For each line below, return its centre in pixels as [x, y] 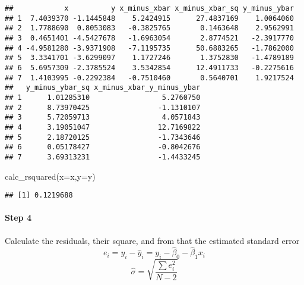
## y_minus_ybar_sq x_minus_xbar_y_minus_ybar [103, 88]
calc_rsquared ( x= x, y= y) [50, 176]
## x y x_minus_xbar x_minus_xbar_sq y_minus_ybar [149, 8]
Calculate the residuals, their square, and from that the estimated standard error [152, 240]
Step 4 [18, 217]
